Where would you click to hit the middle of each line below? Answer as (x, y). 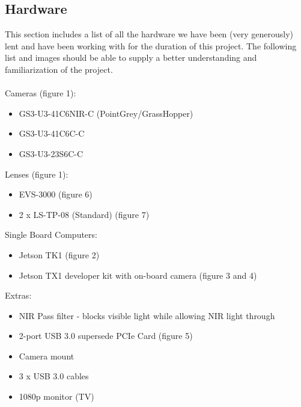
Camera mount (47, 356)
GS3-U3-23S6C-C (51, 153)
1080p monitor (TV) (56, 396)
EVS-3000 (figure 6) (56, 194)
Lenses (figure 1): (37, 174)
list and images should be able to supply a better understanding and (131, 57)
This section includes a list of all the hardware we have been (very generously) (149, 34)
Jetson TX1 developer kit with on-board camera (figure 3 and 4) (138, 275)
